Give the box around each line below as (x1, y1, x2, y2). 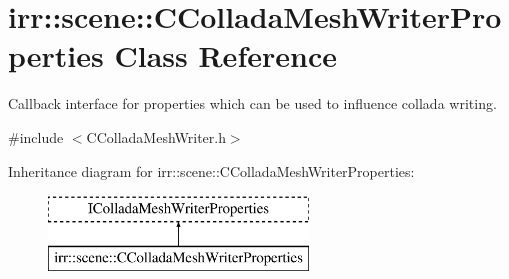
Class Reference (114, 35, 337, 76)
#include (8, 126, 64, 147)
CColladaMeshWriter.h (86, 126, 226, 147)
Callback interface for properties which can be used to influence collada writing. (8, 93, 497, 114)
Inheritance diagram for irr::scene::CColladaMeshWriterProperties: (8, 160, 415, 181)
